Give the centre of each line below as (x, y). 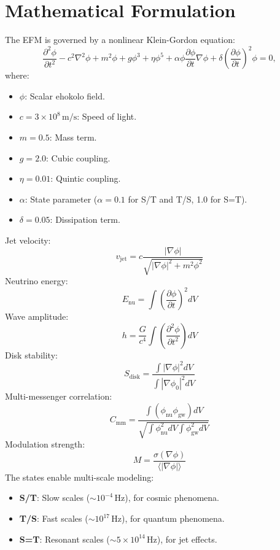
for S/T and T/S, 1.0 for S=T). (188, 199)
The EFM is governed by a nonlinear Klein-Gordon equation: (120, 40)
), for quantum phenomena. (173, 518)
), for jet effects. (187, 539)
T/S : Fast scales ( (54, 518)
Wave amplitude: (37, 316)
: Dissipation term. (85, 219)
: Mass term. (73, 137)
